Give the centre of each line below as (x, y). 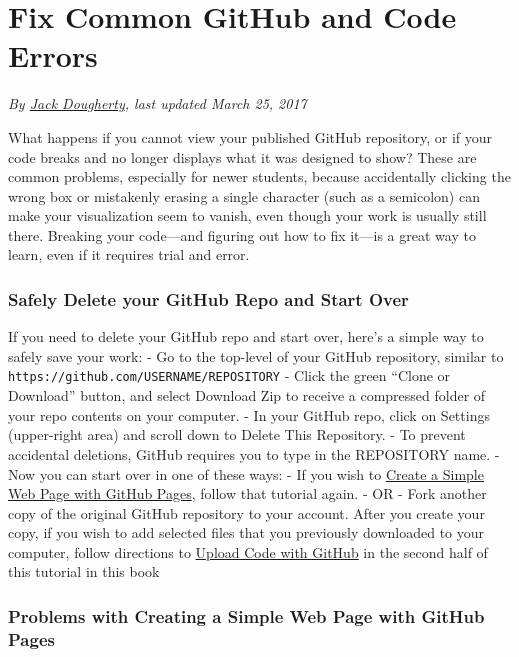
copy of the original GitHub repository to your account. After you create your (246, 512)
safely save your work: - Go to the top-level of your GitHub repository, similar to (256, 355)
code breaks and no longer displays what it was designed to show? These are (242, 156)
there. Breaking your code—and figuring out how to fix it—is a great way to (242, 234)
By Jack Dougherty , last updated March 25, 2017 (157, 103)
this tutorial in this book (84, 571)
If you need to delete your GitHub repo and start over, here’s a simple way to (246, 336)
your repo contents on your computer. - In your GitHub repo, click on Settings (249, 414)
